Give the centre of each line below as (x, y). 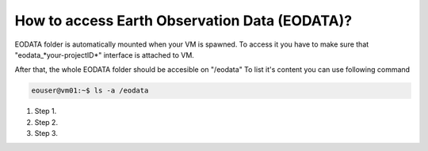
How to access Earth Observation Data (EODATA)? (183, 21)
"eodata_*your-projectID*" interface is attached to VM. (104, 55)
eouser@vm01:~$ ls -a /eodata (90, 91)
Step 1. (46, 111)
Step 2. (46, 122)
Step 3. (46, 134)
